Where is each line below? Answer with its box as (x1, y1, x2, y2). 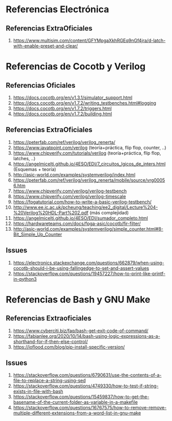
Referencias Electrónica (6, 4, 109, 15)
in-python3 (13, 276, 37, 282)
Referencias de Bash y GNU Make (6, 293, 151, 305)
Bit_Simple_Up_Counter (13, 231, 62, 237)
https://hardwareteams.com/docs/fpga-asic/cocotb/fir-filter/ (13, 220, 141, 227)
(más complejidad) (89, 209, 129, 215)
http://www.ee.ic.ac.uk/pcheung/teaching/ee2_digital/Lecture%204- (13, 204, 158, 210)
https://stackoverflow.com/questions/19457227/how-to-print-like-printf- (13, 270, 165, 277)
